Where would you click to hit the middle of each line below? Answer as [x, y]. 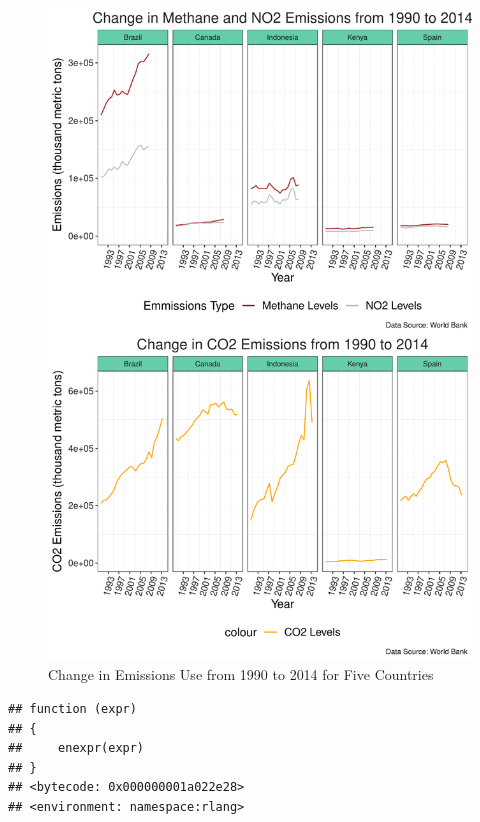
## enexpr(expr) [76, 748]
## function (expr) [72, 709]
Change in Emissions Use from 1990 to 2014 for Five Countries [241, 674]
